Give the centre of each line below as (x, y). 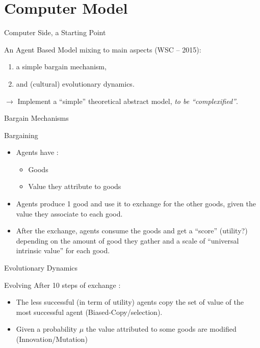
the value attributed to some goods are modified (161, 329)
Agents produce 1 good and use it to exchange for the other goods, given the (136, 204)
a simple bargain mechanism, (61, 66)
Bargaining (21, 135)
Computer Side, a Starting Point (55, 32)
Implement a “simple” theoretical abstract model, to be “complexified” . (128, 101)
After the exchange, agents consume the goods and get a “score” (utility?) (132, 231)
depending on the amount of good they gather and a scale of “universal (127, 240)
